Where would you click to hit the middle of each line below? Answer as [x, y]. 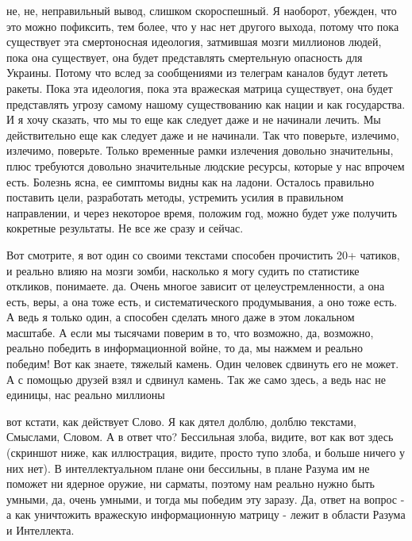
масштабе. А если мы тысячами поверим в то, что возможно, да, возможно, [190, 332]
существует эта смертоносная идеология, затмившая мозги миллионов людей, [194, 42]
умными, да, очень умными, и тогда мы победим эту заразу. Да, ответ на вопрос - [206, 499]
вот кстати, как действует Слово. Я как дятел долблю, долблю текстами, [181, 421]
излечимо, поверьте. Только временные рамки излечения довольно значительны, [200, 150]
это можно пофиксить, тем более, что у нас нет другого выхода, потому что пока [203, 26]
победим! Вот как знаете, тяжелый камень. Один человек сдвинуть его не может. [203, 364]
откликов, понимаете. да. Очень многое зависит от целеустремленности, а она [196, 286]
